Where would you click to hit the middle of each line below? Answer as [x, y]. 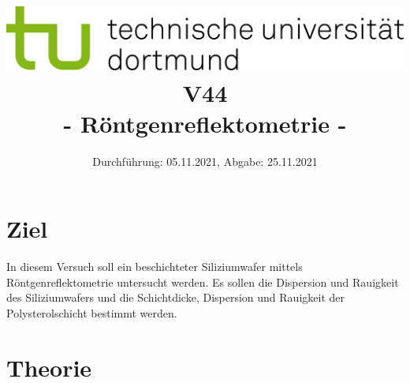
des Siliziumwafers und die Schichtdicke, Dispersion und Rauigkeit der [176, 297]
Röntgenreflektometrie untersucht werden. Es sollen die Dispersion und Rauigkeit [203, 282]
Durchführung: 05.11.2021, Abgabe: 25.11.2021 [205, 161]
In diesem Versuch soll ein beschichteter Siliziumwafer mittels [155, 267]
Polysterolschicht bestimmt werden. [92, 313]
